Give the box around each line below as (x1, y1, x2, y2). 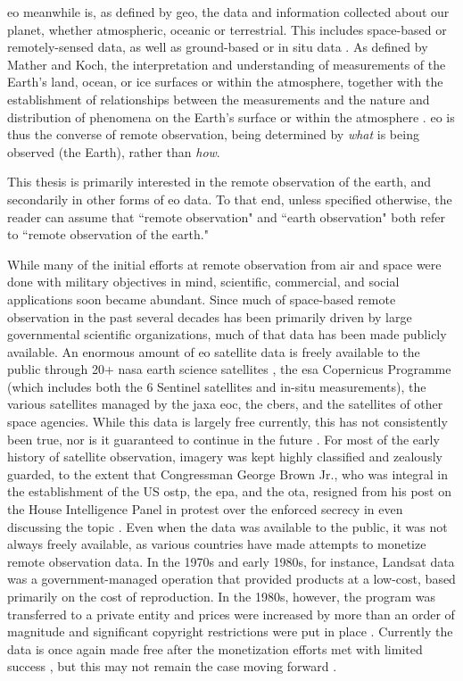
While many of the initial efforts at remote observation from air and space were (7, 254, 442, 273)
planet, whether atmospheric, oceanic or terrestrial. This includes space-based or (7, 20, 447, 38)
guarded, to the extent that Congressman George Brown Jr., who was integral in (7, 464, 449, 483)
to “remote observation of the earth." (7, 225, 209, 244)
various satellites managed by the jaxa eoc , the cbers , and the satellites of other (7, 394, 443, 413)
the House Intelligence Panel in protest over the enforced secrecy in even (7, 500, 403, 519)
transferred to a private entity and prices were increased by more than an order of (7, 604, 455, 623)
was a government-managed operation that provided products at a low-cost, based (7, 569, 456, 588)
